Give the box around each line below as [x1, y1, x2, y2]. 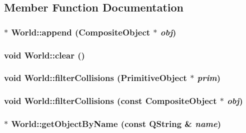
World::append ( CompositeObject [11, 25, 150, 38]
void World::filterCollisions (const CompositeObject [4, 94, 217, 107]
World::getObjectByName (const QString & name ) [11, 117, 221, 130]
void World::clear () [4, 48, 85, 61]
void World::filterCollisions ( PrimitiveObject [4, 71, 187, 84]
